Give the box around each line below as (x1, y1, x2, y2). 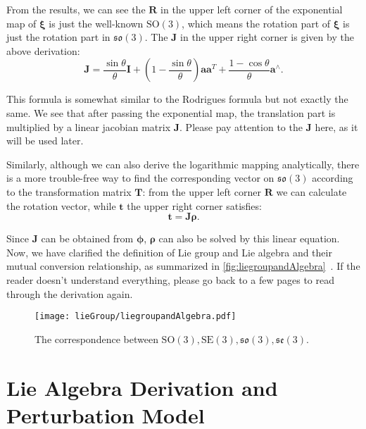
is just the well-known (49, 15, 144, 30)
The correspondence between (34, 331, 158, 346)
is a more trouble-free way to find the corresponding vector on (6, 170, 274, 185)
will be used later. (6, 133, 84, 148)
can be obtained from (41, 231, 134, 246)
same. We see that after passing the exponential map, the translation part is (6, 105, 336, 120)
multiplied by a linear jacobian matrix (6, 119, 171, 134)
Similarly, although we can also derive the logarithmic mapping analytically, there (6, 156, 360, 171)
